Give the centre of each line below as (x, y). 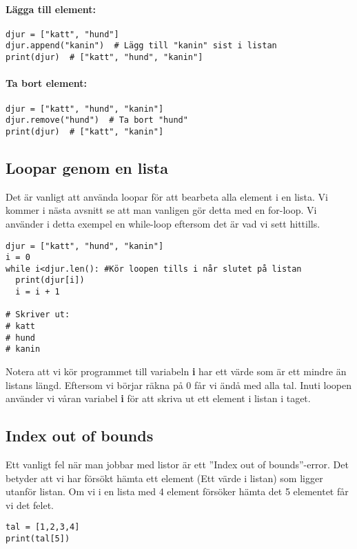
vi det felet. (30, 505)
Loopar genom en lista (87, 167)
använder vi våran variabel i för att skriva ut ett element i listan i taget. (158, 398)
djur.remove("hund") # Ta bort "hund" (97, 120)
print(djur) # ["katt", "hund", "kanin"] (104, 58)
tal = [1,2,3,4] (43, 527)
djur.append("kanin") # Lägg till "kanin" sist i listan (141, 46)
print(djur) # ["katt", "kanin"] (85, 131)
